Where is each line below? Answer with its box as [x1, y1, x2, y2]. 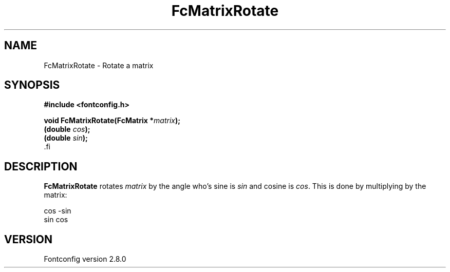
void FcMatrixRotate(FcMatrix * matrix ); [44, 116, 181, 125]
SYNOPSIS [4, 79, 60, 92]
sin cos [44, 215, 68, 224]
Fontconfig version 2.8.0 [44, 255, 126, 264]
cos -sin [44, 206, 71, 216]
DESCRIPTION [4, 160, 78, 173]
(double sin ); [44, 133, 88, 143]
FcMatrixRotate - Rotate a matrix [44, 61, 154, 70]
